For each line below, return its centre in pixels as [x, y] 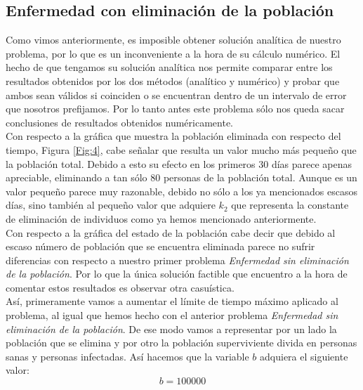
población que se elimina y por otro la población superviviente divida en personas [181, 343]
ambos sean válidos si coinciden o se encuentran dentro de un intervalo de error [176, 95]
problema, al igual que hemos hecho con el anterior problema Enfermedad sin [172, 315]
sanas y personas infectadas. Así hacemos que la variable [127, 356]
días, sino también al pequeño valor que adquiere [111, 205]
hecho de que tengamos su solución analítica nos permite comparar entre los [169, 67]
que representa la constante [290, 205]
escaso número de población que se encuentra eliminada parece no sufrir [160, 246]
